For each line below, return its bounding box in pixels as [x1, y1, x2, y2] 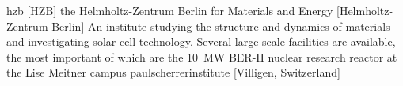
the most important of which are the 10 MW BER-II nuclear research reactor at [6, 48, 397, 65]
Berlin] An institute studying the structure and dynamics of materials [51, 17, 390, 34]
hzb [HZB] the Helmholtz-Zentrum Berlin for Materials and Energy [6, 2, 333, 18]
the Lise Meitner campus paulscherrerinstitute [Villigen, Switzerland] [6, 64, 340, 80]
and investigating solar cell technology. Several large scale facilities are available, [6, 33, 396, 50]
